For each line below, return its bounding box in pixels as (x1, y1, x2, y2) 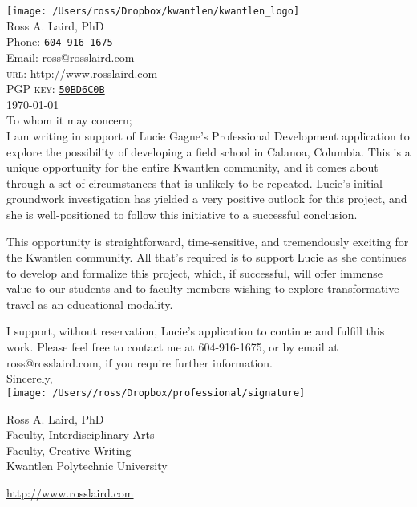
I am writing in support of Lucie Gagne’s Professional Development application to (6, 127, 410, 144)
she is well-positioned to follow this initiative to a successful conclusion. (6, 205, 358, 222)
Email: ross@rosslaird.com (6, 48, 135, 65)
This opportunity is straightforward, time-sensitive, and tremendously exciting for (6, 233, 409, 249)
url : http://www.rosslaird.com (6, 64, 158, 81)
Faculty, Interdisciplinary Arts (6, 426, 155, 443)
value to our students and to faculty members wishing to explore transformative (6, 280, 399, 297)
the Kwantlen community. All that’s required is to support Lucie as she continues (6, 249, 407, 266)
